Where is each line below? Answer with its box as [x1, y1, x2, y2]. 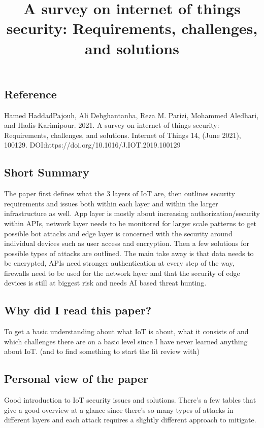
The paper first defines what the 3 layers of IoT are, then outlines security [4, 188, 235, 199]
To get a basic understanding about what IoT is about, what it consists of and [4, 326, 249, 337]
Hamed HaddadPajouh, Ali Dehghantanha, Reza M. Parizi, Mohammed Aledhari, [4, 110, 259, 120]
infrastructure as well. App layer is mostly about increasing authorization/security [4, 208, 260, 219]
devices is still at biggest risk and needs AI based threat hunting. [4, 277, 207, 288]
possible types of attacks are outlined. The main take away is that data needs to [4, 247, 254, 258]
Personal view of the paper [4, 371, 149, 386]
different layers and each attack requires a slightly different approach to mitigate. [4, 414, 256, 425]
